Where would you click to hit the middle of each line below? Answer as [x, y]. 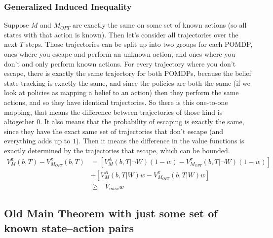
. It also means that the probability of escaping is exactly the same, [142, 121]
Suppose [17, 25]
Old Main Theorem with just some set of [111, 213]
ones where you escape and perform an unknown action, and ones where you [120, 54]
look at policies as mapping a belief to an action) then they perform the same [121, 92]
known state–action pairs [69, 227]
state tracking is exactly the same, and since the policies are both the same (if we [127, 83]
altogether [19, 121]
